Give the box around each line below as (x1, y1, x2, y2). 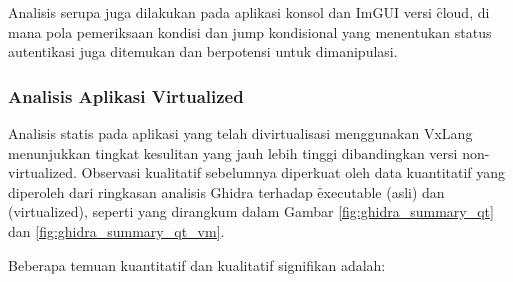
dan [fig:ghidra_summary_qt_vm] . (8, 220, 225, 241)
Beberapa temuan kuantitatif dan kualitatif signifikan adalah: (8, 254, 386, 275)
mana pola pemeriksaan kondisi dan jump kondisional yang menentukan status (8, 21, 492, 42)
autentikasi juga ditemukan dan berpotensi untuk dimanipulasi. (8, 41, 398, 62)
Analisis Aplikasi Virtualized (8, 83, 244, 108)
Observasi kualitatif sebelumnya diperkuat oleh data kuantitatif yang (81, 162, 506, 183)
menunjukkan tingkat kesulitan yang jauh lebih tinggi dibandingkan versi (8, 142, 458, 163)
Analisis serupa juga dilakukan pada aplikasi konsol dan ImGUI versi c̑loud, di (8, 2, 490, 22)
